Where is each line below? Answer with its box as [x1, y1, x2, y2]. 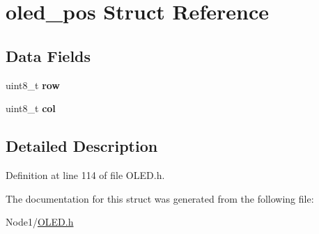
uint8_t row [6, 77, 60, 92]
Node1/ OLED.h [6, 214, 74, 229]
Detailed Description [6, 135, 158, 157]
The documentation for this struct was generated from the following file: [6, 191, 314, 205]
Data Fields [6, 45, 91, 66]
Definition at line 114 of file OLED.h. [6, 167, 165, 182]
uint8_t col [6, 101, 56, 116]
